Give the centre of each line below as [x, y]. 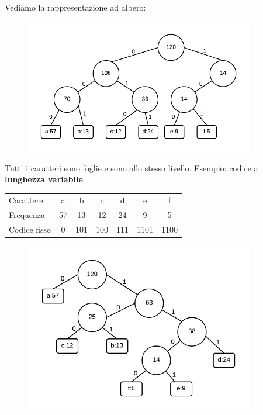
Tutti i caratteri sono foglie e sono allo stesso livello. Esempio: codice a [131, 167]
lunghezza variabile [44, 179]
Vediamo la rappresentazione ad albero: [75, 7]
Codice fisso [30, 229]
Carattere [26, 200]
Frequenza [27, 215]
